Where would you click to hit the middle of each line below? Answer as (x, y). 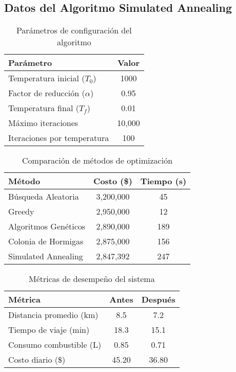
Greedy (21, 211)
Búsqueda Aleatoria (44, 197)
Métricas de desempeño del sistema (92, 279)
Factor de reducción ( (47, 93)
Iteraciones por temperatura (59, 138)
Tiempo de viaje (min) (49, 330)
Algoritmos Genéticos (47, 226)
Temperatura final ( (44, 108)
